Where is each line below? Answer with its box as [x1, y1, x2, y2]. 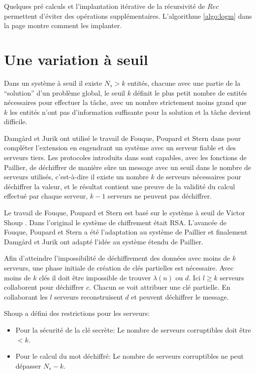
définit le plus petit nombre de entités [133, 87, 247, 98]
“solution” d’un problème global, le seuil [4, 87, 125, 98]
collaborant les [4, 291, 48, 302]
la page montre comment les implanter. [4, 20, 122, 31]
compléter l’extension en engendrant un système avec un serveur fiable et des [4, 142, 236, 153]
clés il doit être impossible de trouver [39, 272, 151, 282]
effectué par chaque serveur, [4, 191, 88, 201]
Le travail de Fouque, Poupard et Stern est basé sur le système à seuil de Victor [4, 207, 245, 218]
